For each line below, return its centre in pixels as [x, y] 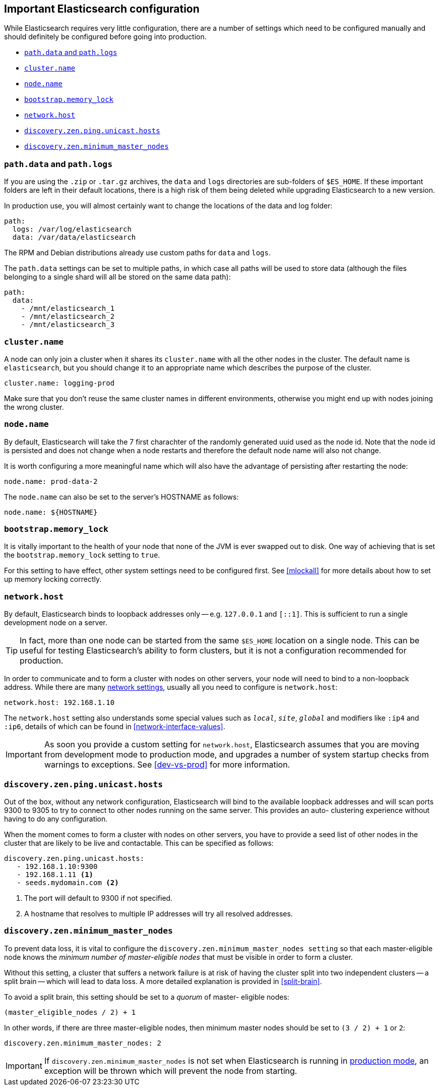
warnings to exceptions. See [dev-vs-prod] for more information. [167, 765]
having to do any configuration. [56, 819]
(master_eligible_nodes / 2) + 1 [70, 1012]
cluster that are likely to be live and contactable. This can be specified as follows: [139, 843]
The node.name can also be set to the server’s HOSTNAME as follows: [121, 497]
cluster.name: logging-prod [59, 383]
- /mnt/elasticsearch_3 [68, 325]
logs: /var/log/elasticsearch [72, 229]
